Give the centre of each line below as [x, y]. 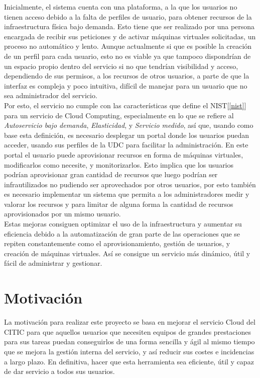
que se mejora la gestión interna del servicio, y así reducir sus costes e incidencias [129, 351]
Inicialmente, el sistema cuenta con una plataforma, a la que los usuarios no [121, 7]
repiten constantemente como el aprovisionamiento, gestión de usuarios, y [117, 243]
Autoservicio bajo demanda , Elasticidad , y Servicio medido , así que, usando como [129, 125]
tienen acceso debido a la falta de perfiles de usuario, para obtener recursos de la [128, 16]
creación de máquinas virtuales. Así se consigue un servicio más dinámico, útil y [127, 253]
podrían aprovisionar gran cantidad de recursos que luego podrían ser [111, 174]
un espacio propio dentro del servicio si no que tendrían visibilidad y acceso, [121, 66]
